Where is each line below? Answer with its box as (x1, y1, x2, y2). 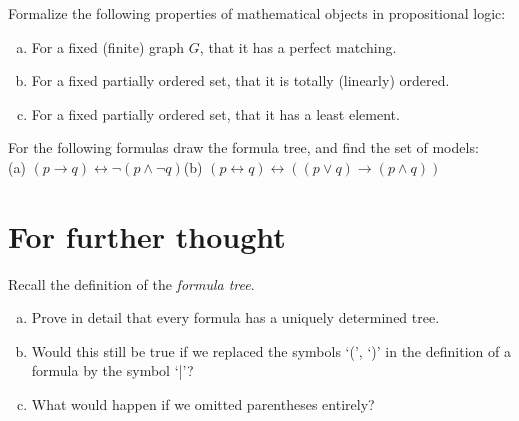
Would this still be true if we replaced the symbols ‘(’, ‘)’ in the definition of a (31, 340, 511, 361)
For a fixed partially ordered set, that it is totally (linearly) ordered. (31, 70, 450, 91)
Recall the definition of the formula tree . (8, 273, 255, 294)
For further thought (8, 215, 286, 256)
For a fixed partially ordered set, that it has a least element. (31, 103, 400, 124)
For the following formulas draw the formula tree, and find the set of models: (8, 137, 479, 158)
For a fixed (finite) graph (31, 36, 185, 57)
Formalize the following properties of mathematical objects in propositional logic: (8, 3, 506, 23)
